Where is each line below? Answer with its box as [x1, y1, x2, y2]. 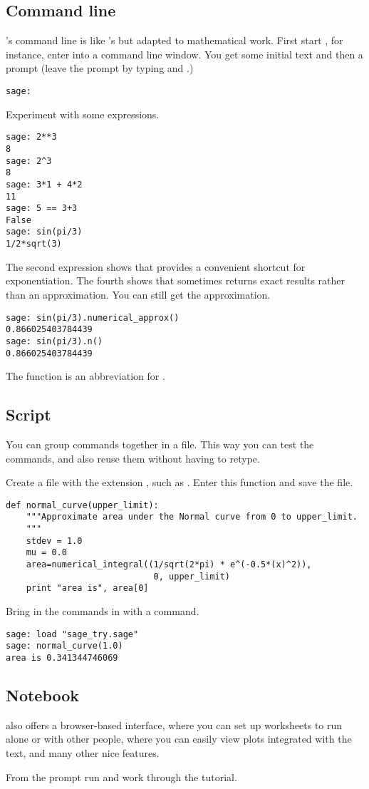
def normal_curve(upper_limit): [6, 500, 159, 510]
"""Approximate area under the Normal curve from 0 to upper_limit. [26, 512, 358, 522]
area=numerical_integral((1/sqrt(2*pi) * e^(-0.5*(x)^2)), [26, 559, 312, 570]
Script [6, 403, 51, 426]
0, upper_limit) [153, 571, 230, 582]
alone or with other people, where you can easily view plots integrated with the [6, 731, 352, 746]
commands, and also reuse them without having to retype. [6, 450, 260, 465]
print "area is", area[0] [26, 583, 149, 594]
